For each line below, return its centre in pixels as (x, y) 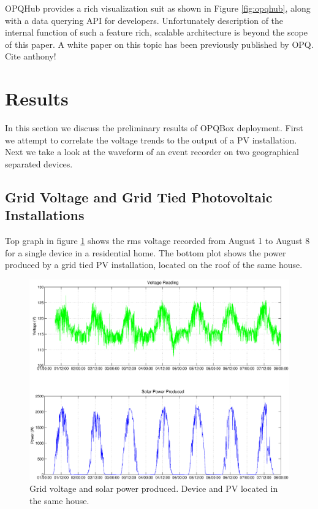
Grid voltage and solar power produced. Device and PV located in (154, 488)
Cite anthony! (31, 56)
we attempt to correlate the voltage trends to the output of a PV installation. (151, 140)
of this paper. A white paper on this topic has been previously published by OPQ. (159, 44)
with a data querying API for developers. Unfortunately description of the (144, 20)
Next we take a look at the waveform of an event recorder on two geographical (152, 152)
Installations (45, 215)
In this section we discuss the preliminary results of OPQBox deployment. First (154, 128)
